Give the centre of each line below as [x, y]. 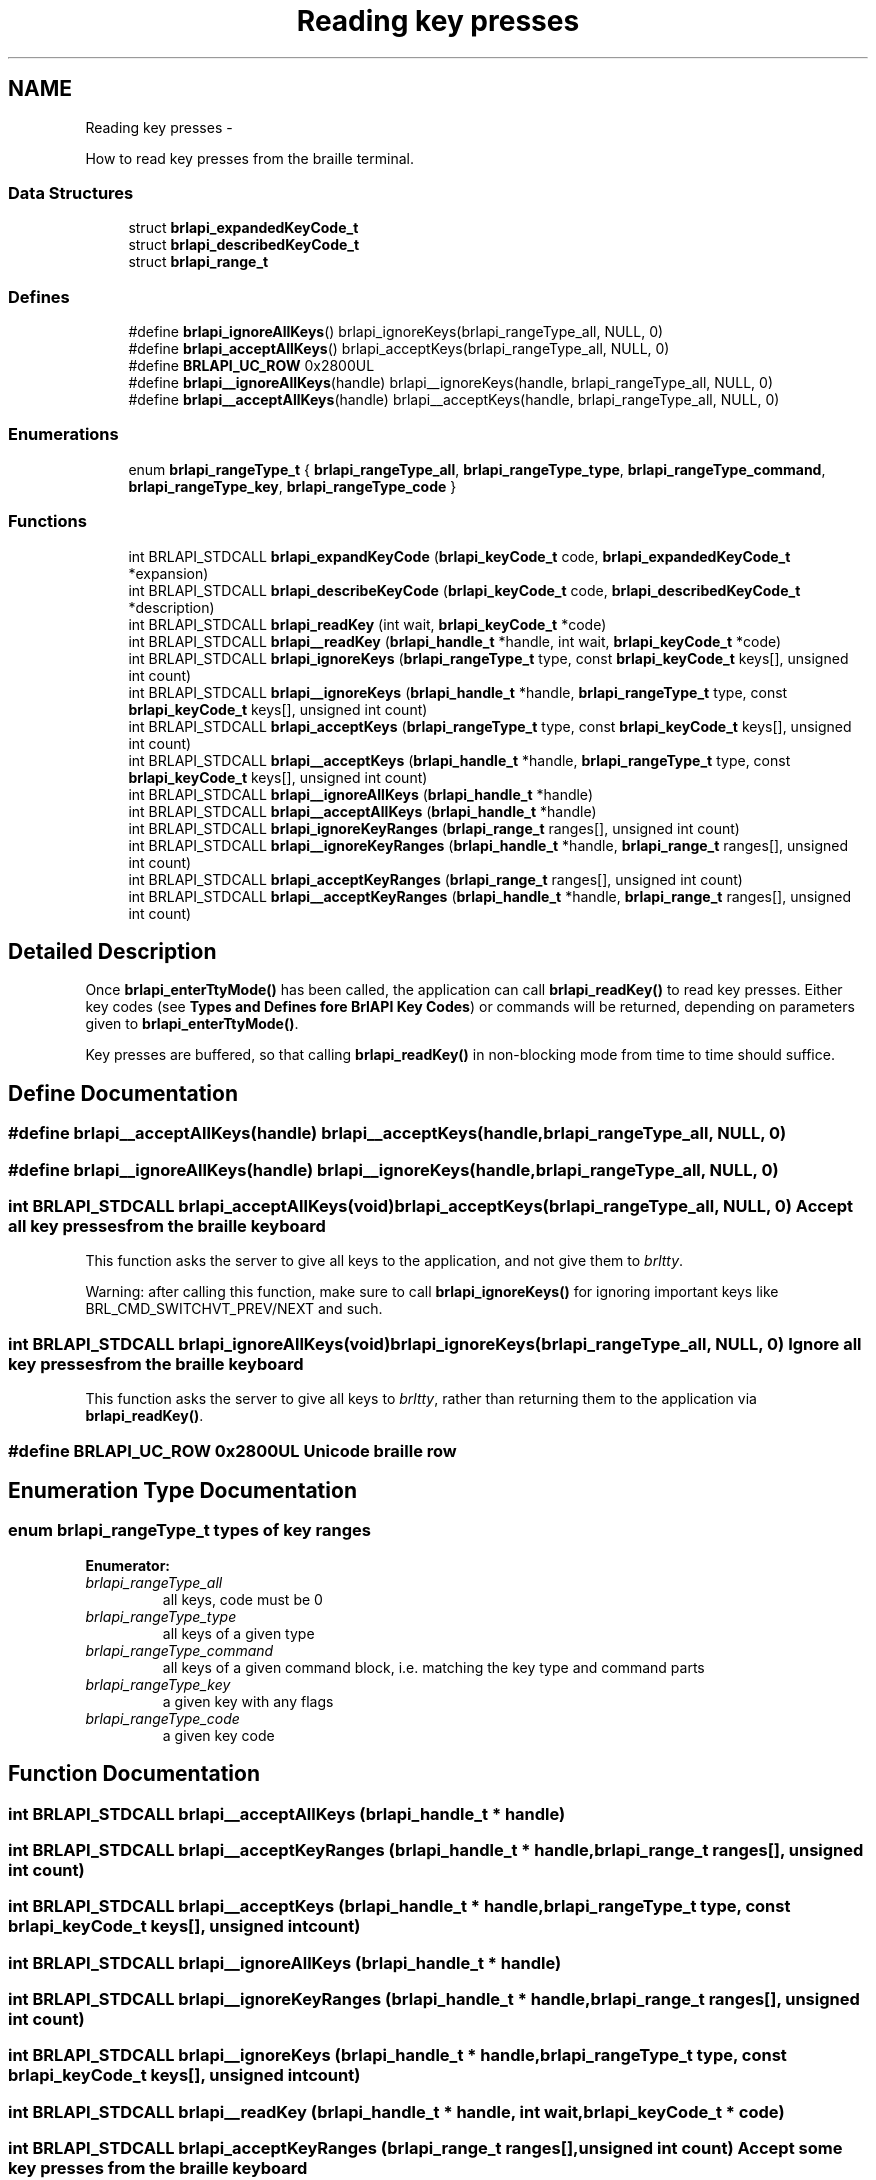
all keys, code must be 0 [242, 1599]
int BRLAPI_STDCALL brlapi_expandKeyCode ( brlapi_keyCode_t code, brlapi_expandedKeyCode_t [459, 556]
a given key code [218, 1735]
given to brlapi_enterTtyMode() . [192, 1024]
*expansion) [168, 573]
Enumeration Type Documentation [182, 1490]
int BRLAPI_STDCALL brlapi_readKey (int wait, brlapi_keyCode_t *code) [367, 624]
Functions [47, 521]
